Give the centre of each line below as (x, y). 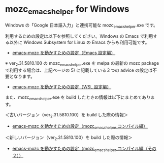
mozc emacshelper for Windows (67, 10)
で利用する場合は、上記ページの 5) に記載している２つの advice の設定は (79, 70)
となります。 (22, 77)
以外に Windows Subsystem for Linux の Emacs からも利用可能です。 (79, 42)
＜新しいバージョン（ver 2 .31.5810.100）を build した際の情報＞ (69, 138)
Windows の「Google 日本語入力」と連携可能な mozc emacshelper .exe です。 (82, 26)
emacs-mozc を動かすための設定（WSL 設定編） (62, 87)
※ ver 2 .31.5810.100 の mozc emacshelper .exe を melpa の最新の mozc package (82, 64)
